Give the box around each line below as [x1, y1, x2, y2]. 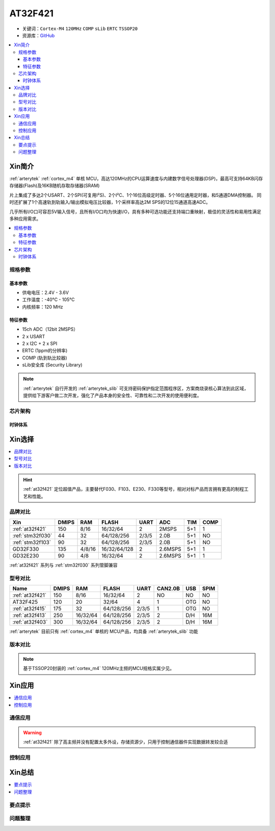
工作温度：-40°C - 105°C [22, 297, 75, 303]
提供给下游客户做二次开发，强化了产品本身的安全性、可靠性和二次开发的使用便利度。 [23, 392, 202, 398]
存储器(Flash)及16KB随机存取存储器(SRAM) [9, 182, 100, 189]
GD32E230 [12, 552, 39, 559]
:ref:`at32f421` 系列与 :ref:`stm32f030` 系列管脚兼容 [9, 562, 118, 568]
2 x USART [22, 333, 45, 339]
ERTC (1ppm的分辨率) [22, 347, 68, 354]
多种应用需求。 [9, 216, 41, 222]
